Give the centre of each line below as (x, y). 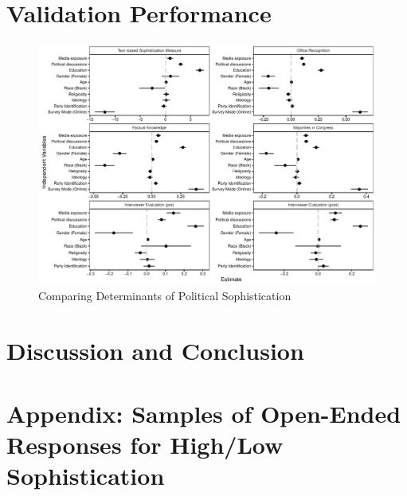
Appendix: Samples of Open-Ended (204, 413)
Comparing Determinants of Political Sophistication (165, 296)
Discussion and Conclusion (155, 351)
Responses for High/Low (145, 444)
